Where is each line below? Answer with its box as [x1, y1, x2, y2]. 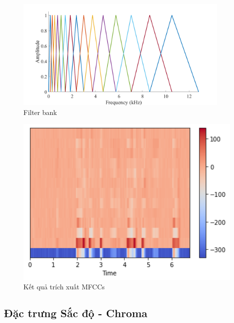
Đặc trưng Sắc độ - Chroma [4, 305, 148, 321]
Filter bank [23, 107, 57, 117]
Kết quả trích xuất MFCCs [23, 282, 105, 292]
